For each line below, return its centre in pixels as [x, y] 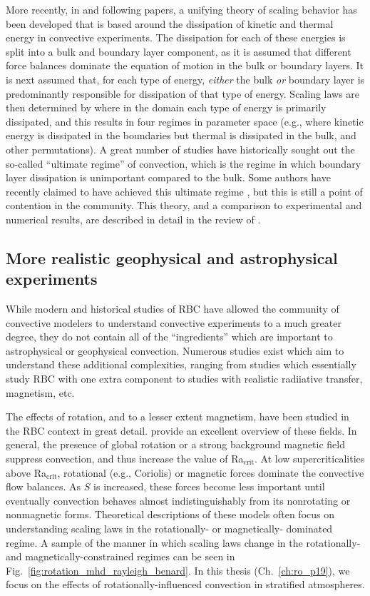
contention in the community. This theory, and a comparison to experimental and [184, 205]
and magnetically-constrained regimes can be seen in [120, 556]
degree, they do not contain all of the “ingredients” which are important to [169, 337]
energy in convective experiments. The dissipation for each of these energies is [176, 37]
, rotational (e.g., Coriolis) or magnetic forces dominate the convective [211, 472]
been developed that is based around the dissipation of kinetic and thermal [170, 23]
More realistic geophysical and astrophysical [172, 257]
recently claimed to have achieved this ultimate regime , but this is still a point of [184, 191]
